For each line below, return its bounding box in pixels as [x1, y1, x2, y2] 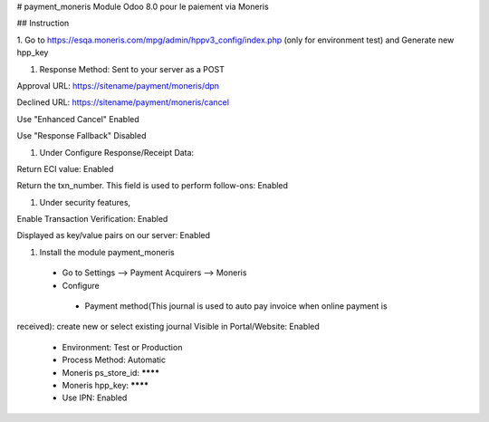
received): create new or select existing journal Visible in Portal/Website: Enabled [16, 321, 321, 332]
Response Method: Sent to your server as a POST [39, 63, 225, 74]
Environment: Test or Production [62, 341, 183, 352]
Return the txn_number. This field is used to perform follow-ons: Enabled [16, 180, 289, 191]
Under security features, [39, 197, 131, 207]
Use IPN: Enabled [62, 392, 128, 403]
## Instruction [16, 18, 70, 29]
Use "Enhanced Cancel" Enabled [16, 113, 139, 124]
